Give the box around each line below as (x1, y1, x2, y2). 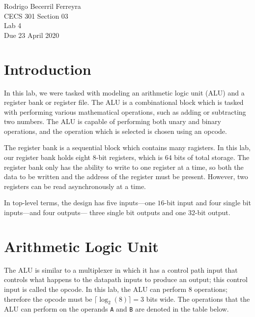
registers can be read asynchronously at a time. (4, 181, 146, 191)
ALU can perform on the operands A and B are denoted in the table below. (4, 304, 229, 314)
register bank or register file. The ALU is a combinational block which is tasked (4, 97, 244, 107)
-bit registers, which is (96, 152, 163, 162)
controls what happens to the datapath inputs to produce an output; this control (4, 274, 248, 285)
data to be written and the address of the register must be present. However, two (4, 171, 248, 182)
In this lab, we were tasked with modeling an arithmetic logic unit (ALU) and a (4, 87, 245, 97)
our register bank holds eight (4, 152, 91, 162)
